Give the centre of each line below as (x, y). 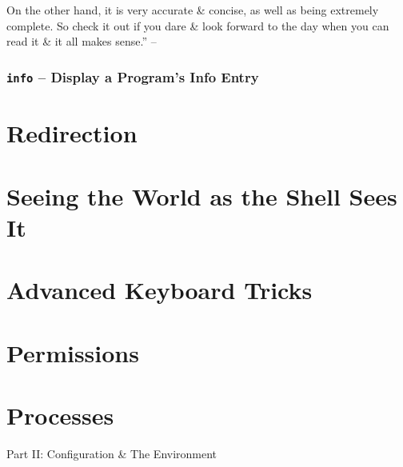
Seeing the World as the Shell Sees (202, 196)
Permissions (73, 352)
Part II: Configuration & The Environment (112, 453)
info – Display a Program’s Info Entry (133, 76)
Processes (60, 415)
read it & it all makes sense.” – (82, 41)
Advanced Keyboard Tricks (160, 290)
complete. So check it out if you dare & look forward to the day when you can (198, 25)
